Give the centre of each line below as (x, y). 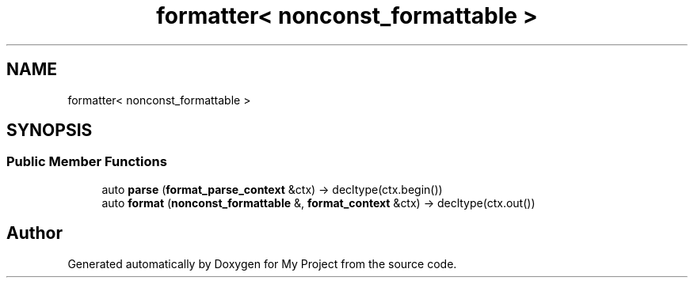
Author (34, 233)
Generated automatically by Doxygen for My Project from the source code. (262, 263)
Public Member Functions (87, 162)
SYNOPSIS (50, 131)
